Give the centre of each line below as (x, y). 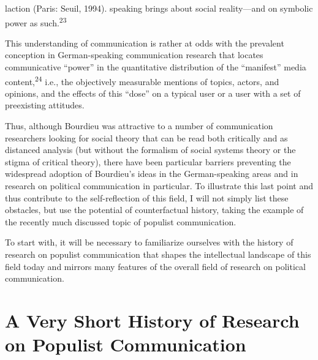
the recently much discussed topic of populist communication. (121, 221)
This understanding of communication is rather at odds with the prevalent (145, 43)
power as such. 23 (36, 21)
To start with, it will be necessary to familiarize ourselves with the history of (149, 242)
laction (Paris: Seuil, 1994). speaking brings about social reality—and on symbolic (159, 8)
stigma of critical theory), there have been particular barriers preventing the (148, 161)
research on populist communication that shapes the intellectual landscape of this (158, 254)
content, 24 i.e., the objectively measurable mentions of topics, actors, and (142, 80)
